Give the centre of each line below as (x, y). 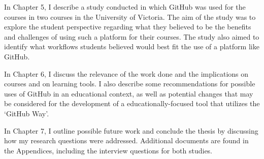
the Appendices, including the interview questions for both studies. (108, 150)
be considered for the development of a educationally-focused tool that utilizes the (132, 103)
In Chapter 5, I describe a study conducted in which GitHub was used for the (125, 7)
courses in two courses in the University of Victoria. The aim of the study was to (130, 17)
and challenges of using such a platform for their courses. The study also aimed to (132, 36)
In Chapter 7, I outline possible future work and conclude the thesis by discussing (131, 130)
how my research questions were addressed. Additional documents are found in (126, 140)
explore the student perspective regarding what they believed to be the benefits (128, 27)
